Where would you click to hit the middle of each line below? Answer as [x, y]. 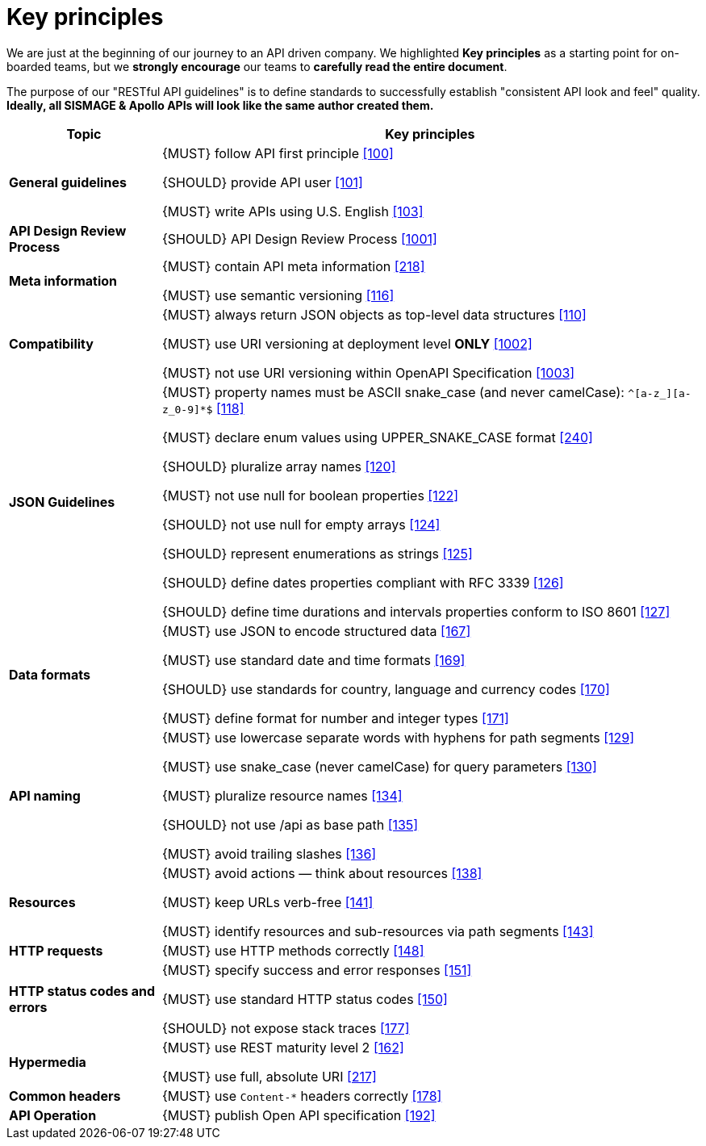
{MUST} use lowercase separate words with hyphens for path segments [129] [398, 737]
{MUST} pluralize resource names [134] [282, 795]
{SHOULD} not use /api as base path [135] [290, 824]
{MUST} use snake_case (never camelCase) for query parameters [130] [379, 766]
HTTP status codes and [82, 991]
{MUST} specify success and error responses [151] [317, 970]
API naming [45, 795]
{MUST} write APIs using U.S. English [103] [292, 211]
